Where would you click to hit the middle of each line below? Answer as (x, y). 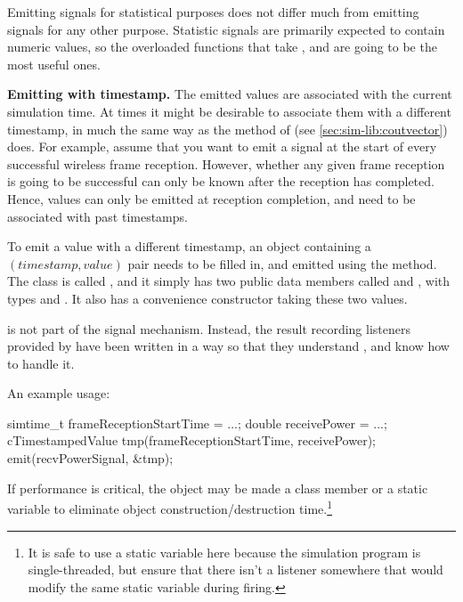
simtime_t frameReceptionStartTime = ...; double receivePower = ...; (197, 423)
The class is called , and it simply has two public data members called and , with (229, 281)
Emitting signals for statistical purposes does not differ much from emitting (213, 12)
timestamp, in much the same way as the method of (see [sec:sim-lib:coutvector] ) (227, 129)
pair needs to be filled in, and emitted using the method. (282, 263)
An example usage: (59, 393)
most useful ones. (54, 64)
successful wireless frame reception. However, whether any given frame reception (226, 163)
